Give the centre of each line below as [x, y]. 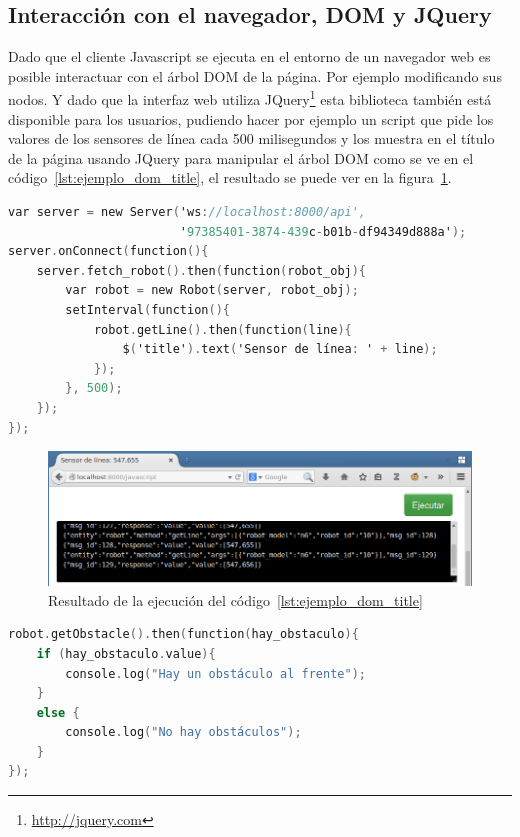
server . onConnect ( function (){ [108, 251]
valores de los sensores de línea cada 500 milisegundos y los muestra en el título [251, 138]
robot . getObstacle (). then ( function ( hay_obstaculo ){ [183, 634]
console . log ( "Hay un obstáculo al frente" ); [215, 673]
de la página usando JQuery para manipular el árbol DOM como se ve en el [241, 157]
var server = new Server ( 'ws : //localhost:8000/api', [187, 212]
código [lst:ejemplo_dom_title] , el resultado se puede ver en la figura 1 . [230, 177]
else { [58, 712]
